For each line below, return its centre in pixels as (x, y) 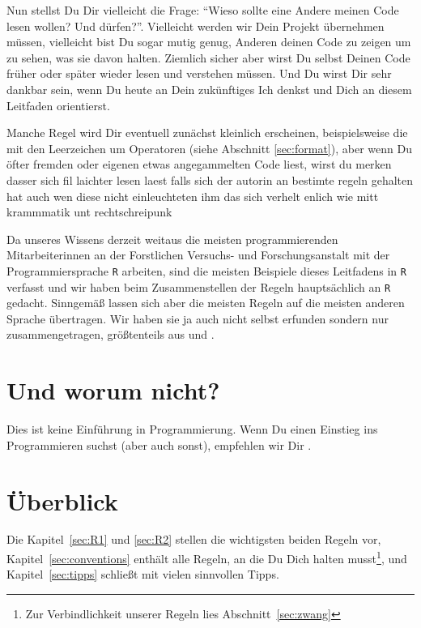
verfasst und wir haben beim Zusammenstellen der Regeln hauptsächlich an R (199, 286)
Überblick (62, 500)
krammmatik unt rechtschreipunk (89, 212)
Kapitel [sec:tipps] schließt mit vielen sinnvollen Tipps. (143, 574)
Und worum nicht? (113, 390)
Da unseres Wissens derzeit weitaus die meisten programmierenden (172, 239)
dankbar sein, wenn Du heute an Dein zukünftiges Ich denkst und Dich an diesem (209, 89)
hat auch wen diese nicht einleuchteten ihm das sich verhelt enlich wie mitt (193, 196)
